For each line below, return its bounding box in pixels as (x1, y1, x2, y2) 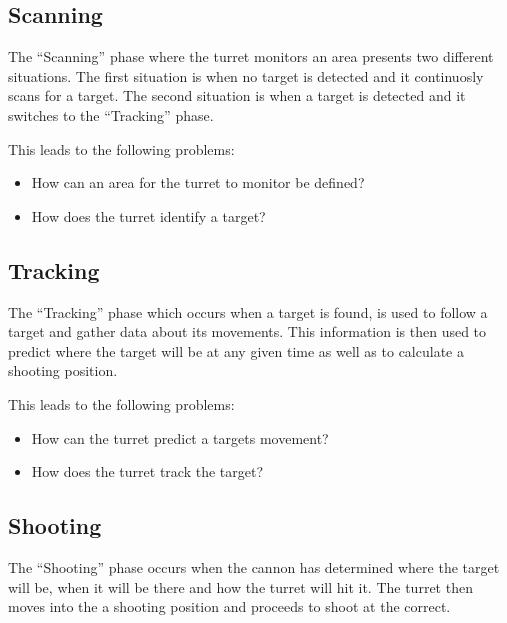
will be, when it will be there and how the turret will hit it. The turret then (8, 576, 473, 597)
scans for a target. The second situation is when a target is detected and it (8, 85, 466, 106)
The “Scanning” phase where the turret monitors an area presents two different (8, 46, 494, 67)
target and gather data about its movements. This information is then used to (8, 321, 487, 342)
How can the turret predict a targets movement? (31, 427, 329, 448)
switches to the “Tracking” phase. (8, 104, 214, 125)
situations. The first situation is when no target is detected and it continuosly (8, 65, 484, 86)
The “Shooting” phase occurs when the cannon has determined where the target (8, 556, 500, 577)
